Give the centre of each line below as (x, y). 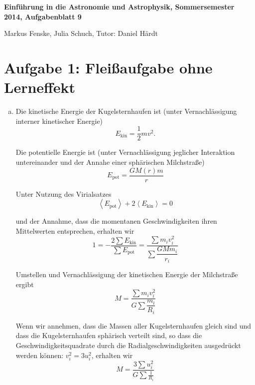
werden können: (40, 355)
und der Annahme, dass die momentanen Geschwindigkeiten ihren (116, 221)
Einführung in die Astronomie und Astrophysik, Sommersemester (119, 6)
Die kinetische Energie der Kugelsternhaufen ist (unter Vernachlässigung (126, 111)
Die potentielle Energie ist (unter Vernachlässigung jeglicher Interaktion (125, 152)
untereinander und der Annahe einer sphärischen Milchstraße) (110, 162)
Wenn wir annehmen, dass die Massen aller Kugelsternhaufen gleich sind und (133, 325)
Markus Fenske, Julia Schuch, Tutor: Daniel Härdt (81, 33)
